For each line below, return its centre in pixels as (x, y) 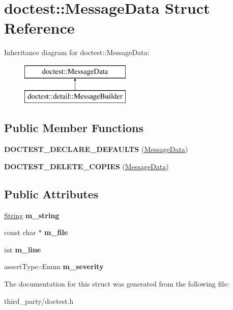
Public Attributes (51, 193)
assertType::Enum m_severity (54, 266)
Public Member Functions (74, 128)
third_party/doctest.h (39, 301)
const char (20, 232)
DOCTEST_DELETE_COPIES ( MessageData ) (86, 166)
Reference (39, 28)
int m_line (23, 249)
